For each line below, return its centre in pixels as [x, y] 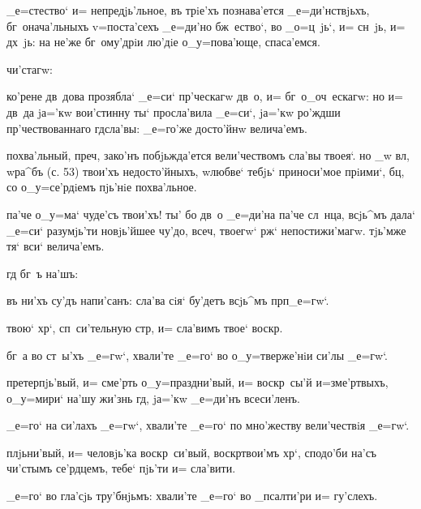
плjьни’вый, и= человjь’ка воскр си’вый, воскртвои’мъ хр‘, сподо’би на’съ [192, 452]
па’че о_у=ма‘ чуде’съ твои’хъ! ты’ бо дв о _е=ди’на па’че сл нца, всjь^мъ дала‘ [211, 214]
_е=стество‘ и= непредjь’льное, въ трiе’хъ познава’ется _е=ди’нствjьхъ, [188, 10]
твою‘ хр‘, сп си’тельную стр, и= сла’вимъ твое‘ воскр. [145, 327]
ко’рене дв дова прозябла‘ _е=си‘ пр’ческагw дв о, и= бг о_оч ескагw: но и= [205, 96]
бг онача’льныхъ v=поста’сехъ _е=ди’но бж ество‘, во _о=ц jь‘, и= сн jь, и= [206, 26]
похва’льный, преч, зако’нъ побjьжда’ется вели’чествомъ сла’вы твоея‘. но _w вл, [208, 155]
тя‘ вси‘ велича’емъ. [56, 246]
